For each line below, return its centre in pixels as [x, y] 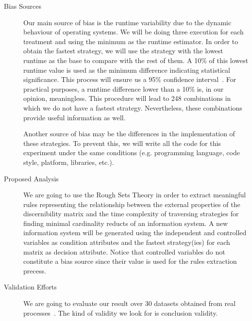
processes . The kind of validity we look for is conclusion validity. [121, 313]
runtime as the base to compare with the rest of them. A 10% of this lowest [136, 60]
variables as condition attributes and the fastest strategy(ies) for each [127, 242]
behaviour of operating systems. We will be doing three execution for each [134, 32]
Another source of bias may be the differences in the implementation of [129, 134]
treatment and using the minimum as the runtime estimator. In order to [131, 41]
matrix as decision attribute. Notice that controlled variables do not [124, 251]
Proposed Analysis [31, 178]
